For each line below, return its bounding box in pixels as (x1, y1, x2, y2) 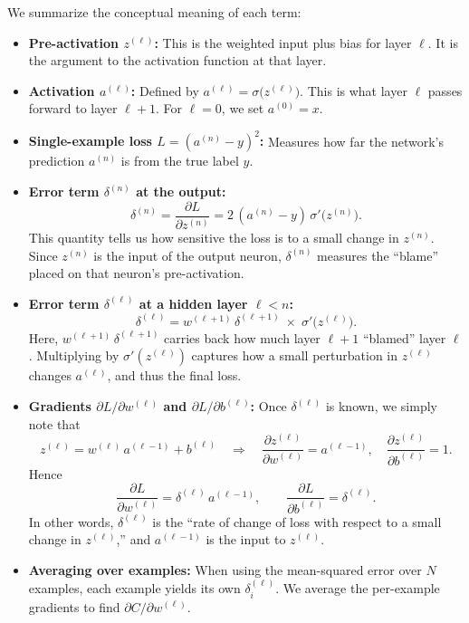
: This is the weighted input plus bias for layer (154, 33, 412, 52)
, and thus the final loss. (107, 366, 242, 385)
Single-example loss (28, 131, 152, 150)
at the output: (136, 182, 226, 201)
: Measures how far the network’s (259, 131, 444, 150)
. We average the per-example (275, 579, 440, 598)
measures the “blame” (317, 245, 439, 264)
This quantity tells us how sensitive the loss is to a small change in (28, 228, 399, 247)
